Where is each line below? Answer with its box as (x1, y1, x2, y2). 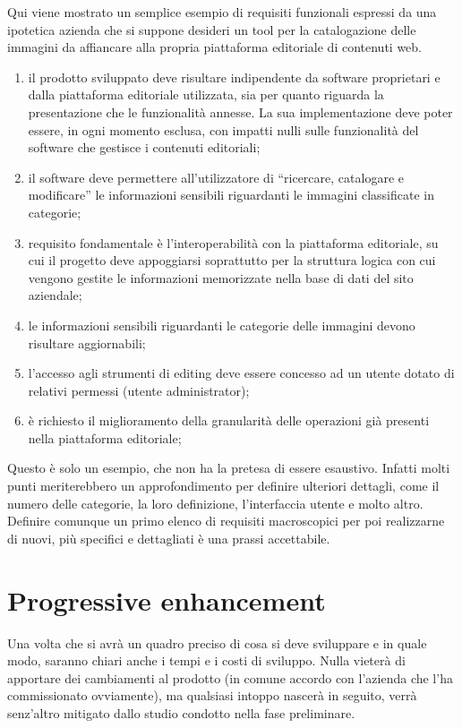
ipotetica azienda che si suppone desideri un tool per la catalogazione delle (7, 20, 416, 39)
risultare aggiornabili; (28, 333, 146, 352)
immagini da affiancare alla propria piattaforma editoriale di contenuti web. (7, 38, 423, 56)
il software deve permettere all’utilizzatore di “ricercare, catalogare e (28, 167, 404, 186)
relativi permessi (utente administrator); (28, 381, 250, 399)
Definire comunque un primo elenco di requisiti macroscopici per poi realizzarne (7, 511, 445, 530)
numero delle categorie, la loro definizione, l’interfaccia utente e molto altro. (7, 493, 423, 512)
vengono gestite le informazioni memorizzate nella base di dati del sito (28, 268, 414, 287)
